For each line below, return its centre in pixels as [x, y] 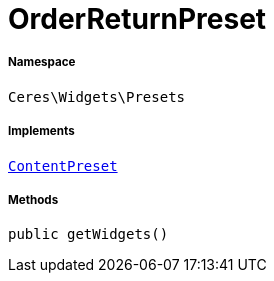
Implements [41, 131]
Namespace [42, 62]
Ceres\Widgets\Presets [97, 96]
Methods [33, 199]
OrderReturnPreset [137, 19]
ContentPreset [63, 165]
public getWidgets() [88, 234]
